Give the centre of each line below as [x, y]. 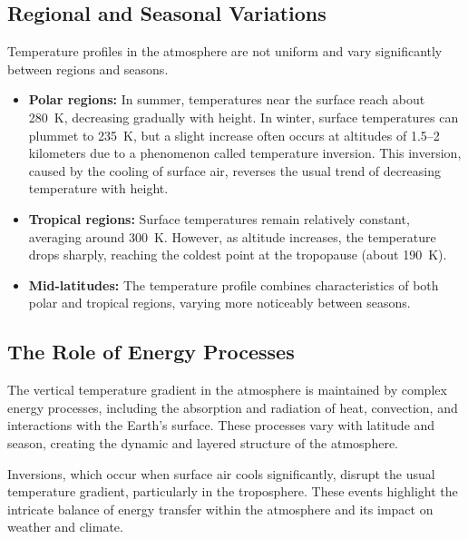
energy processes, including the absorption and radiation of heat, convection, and [233, 407]
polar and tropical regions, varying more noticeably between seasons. [219, 303]
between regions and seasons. [88, 69]
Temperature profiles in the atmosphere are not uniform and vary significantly [225, 51]
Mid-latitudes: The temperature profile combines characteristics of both [234, 284]
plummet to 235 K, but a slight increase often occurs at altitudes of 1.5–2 [234, 135]
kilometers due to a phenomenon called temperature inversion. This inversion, [245, 153]
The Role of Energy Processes [151, 352]
